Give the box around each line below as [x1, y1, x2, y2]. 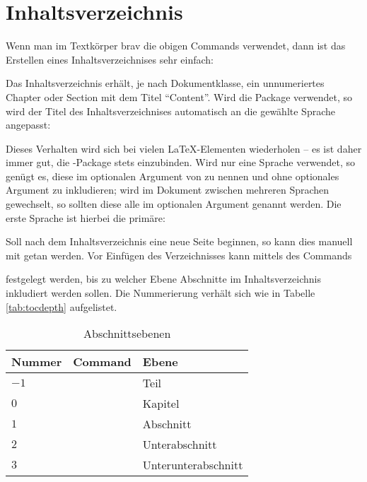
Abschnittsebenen [83, 325, 171, 342]
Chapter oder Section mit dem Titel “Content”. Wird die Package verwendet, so [6, 89, 352, 104]
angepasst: [6, 117, 51, 132]
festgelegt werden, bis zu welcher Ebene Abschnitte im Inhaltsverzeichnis [6, 271, 321, 286]
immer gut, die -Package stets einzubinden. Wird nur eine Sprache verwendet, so [6, 155, 356, 170]
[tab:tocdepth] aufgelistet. [6, 299, 117, 314]
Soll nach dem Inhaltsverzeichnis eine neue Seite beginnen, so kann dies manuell [6, 234, 353, 249]
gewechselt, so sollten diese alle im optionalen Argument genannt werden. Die [6, 196, 342, 211]
